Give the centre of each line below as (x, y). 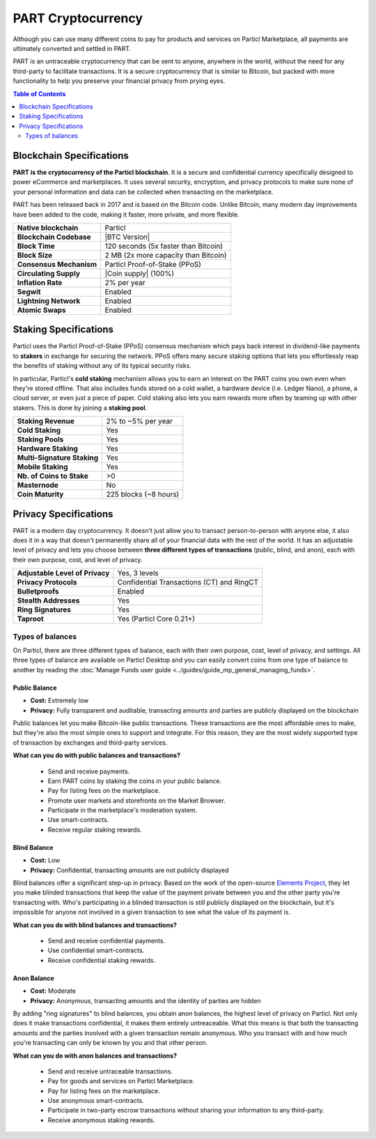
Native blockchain (48, 228)
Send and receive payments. (89, 771)
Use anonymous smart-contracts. (96, 1101)
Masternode (38, 486)
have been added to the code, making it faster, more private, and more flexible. (126, 214)
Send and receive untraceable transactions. (110, 1071)
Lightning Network (49, 301)
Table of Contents (39, 93)
